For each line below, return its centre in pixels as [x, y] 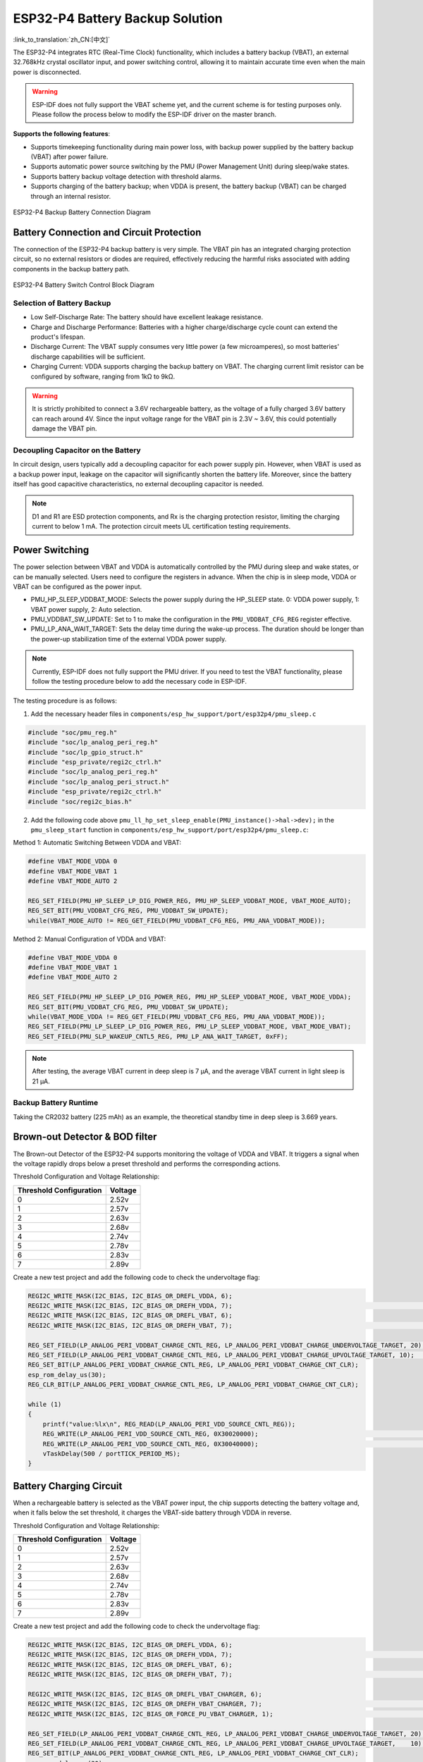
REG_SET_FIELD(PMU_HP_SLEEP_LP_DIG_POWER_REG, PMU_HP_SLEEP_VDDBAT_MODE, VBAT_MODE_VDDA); [190, 997]
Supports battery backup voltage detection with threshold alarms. [126, 176]
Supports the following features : [62, 134]
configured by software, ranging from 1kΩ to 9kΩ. [103, 376]
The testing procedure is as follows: [65, 701]
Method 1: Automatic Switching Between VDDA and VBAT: [97, 843]
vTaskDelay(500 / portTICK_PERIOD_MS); [112, 1453]
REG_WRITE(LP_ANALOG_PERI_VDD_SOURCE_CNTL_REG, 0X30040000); [151, 1444]
